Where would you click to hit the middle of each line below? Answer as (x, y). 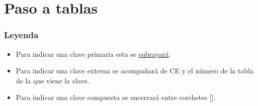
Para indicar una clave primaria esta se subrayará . (93, 54)
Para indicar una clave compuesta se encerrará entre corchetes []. (116, 97)
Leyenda (21, 35)
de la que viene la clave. (53, 80)
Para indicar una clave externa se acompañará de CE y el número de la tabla (135, 71)
